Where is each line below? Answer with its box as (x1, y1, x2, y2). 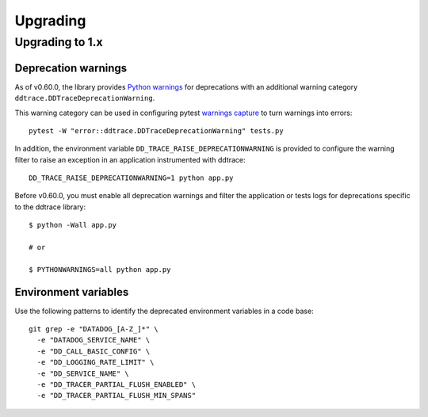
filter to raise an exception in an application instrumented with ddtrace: (14, 155, 246, 164)
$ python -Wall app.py (29, 220, 117, 230)
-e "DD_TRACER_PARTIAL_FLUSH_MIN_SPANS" (36, 391, 197, 400)
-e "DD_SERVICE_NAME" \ (36, 369, 130, 378)
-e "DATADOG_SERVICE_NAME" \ (36, 335, 151, 345)
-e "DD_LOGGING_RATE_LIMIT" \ (36, 358, 155, 367)
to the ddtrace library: (14, 202, 86, 212)
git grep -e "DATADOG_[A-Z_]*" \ (29, 325, 159, 334)
